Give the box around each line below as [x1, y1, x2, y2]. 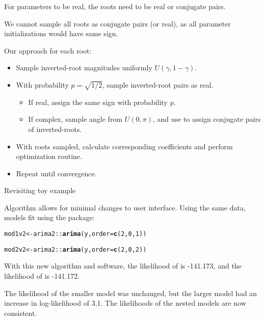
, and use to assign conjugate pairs [152, 114, 261, 124]
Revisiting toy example [4, 185, 76, 196]
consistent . [4, 307, 37, 318]
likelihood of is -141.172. [4, 270, 80, 281]
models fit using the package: [4, 212, 95, 223]
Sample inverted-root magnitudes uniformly [16, 62, 152, 73]
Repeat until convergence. [16, 168, 97, 178]
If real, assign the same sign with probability [28, 96, 168, 107]
